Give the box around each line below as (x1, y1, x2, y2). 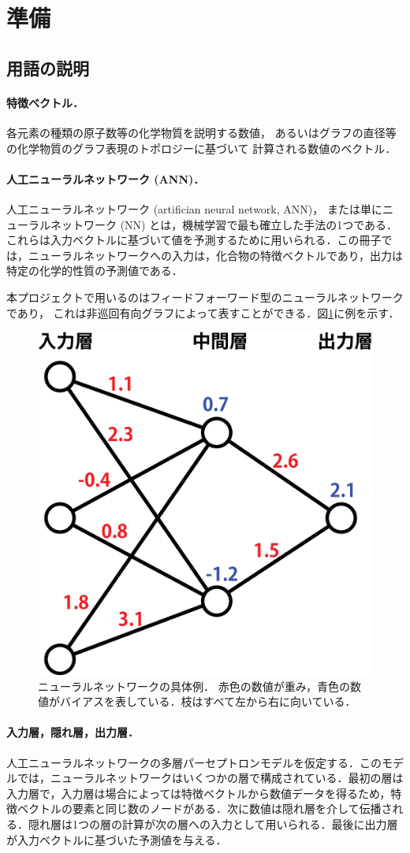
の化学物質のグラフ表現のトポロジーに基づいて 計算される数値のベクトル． (6, 139, 397, 156)
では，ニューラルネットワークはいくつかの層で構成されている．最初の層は (17, 770, 404, 786)
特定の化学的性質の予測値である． (6, 262, 183, 279)
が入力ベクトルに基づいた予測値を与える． (6, 831, 227, 847)
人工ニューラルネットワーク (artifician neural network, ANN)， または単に (6, 200, 382, 217)
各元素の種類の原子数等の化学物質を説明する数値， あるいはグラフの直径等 (6, 124, 397, 140)
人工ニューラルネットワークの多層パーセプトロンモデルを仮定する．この (6, 754, 382, 770)
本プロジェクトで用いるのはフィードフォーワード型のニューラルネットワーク (6, 288, 404, 305)
